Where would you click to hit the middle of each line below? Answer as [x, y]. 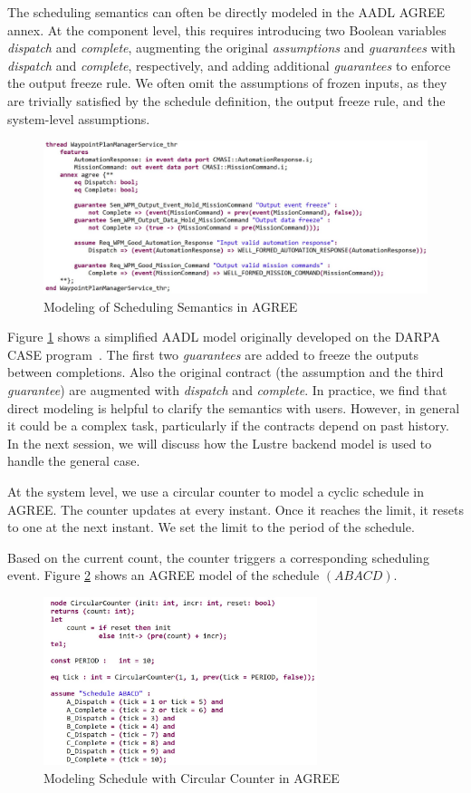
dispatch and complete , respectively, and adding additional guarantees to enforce [229, 65]
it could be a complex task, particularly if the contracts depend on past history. [228, 426]
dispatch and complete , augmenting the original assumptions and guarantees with [231, 48]
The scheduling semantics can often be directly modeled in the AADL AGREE [226, 12]
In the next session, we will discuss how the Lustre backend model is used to [220, 443]
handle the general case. [74, 461]
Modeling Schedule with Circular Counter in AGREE [192, 778]
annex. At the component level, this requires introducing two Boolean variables [227, 29]
